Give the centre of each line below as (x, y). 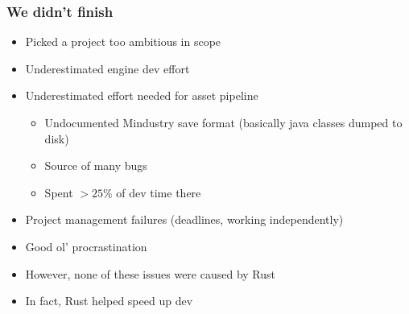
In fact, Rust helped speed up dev (109, 301)
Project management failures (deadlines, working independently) (184, 219)
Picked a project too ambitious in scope (123, 41)
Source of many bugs (96, 165)
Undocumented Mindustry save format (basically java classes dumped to (223, 122)
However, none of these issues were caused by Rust (151, 273)
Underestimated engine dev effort (107, 68)
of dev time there (159, 192)
